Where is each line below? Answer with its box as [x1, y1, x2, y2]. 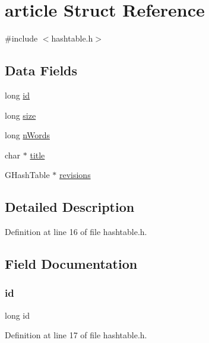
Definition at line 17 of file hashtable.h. [5, 329, 147, 341]
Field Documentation [5, 255, 138, 273]
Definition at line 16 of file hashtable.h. [5, 226, 147, 238]
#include [5, 32, 38, 45]
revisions [59, 169, 91, 181]
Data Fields [5, 61, 78, 80]
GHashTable [5, 169, 50, 181]
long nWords [5, 129, 50, 141]
